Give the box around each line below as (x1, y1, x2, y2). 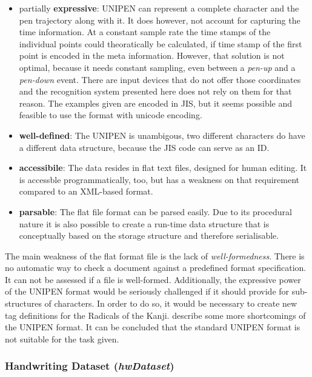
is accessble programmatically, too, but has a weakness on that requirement (19, 173, 299, 185)
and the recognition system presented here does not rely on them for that (19, 85, 292, 98)
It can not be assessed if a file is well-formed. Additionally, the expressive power (5, 273, 301, 285)
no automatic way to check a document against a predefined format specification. (5, 261, 307, 274)
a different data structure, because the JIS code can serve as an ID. (19, 141, 270, 153)
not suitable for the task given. (5, 332, 119, 345)
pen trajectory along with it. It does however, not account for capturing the (19, 13, 300, 26)
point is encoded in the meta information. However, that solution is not (19, 49, 285, 62)
